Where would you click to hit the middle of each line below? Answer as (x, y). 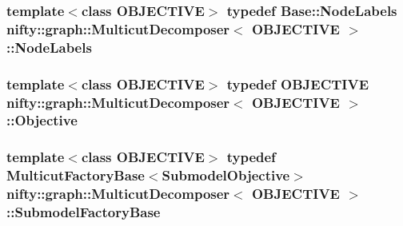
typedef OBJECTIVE (298, 83)
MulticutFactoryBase (76, 175)
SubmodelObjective (226, 175)
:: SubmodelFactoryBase (84, 212)
